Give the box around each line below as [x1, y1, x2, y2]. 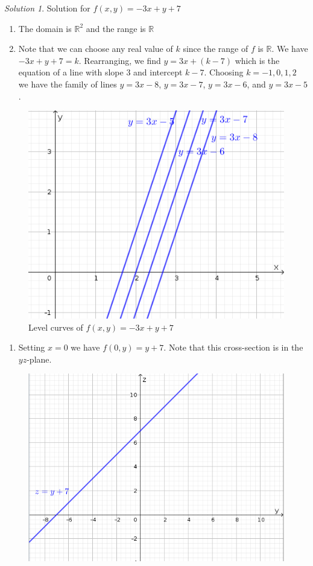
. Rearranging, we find [78, 54, 161, 66]
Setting [18, 341, 45, 354]
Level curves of [28, 320, 83, 333]
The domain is [18, 22, 72, 34]
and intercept [133, 66, 183, 78]
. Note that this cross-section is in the [163, 341, 303, 354]
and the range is [86, 22, 146, 34]
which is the [235, 54, 280, 66]
